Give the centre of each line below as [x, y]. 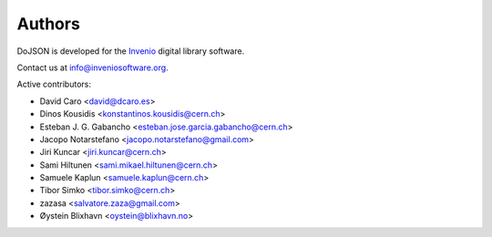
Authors [49, 24]
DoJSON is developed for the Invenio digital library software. [131, 51]
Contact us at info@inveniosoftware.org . [92, 67]
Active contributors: [54, 84]
